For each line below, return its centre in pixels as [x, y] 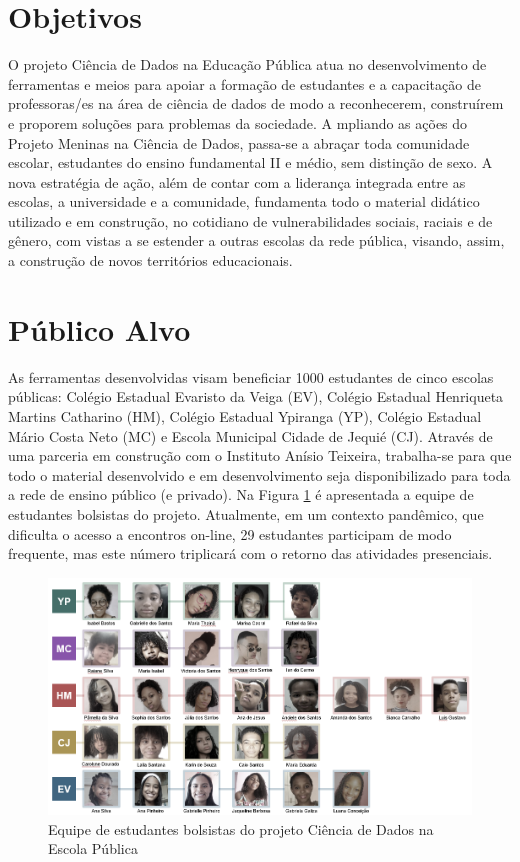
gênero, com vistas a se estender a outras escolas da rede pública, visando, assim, [256, 240]
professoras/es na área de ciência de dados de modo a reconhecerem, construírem [256, 103]
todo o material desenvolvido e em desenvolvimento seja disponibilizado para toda [259, 474]
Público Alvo [99, 328]
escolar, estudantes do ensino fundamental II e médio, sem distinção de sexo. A [250, 162]
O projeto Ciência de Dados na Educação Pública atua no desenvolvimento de [247, 64]
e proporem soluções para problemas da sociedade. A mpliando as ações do [238, 122]
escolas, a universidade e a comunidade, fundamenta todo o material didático [244, 201]
